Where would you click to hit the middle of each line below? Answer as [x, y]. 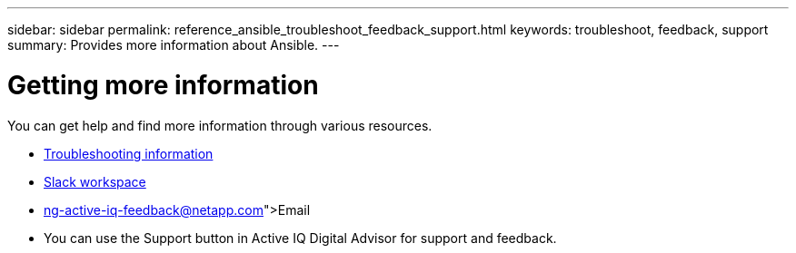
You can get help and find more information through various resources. [220, 125]
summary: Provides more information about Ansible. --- [174, 45]
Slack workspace [95, 181]
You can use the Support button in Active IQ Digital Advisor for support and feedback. [300, 238]
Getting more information [163, 85]
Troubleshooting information [129, 153]
